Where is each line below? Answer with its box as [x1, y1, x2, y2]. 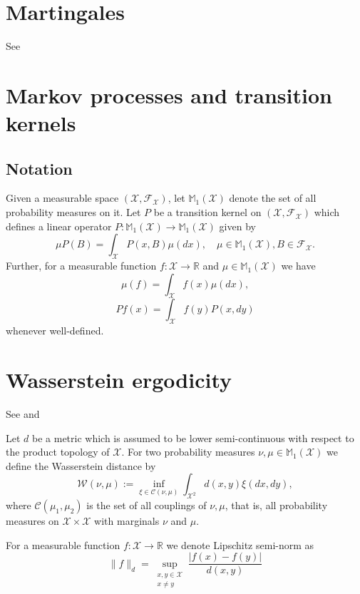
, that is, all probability [225, 498, 328, 513]
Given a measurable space [6, 190, 119, 205]
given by [219, 218, 256, 233]
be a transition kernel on [153, 205, 262, 220]
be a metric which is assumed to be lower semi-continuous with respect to [32, 430, 354, 445]
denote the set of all [229, 190, 317, 205]
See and [6, 406, 40, 421]
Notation [6, 157, 73, 179]
